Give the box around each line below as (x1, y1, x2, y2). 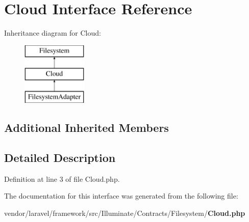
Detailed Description (4, 149, 116, 165)
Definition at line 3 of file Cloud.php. (4, 173, 120, 184)
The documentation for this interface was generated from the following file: (4, 190, 238, 201)
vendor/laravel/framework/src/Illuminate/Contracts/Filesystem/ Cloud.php (4, 207, 245, 218)
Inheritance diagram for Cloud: (4, 27, 101, 38)
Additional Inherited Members (4, 120, 169, 135)
